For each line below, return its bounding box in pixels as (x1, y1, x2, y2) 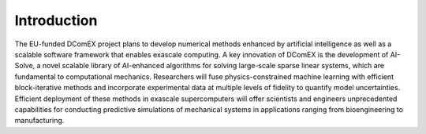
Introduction (14, 12, 98, 29)
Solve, (14, 61, 35, 71)
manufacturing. (14, 116, 65, 125)
